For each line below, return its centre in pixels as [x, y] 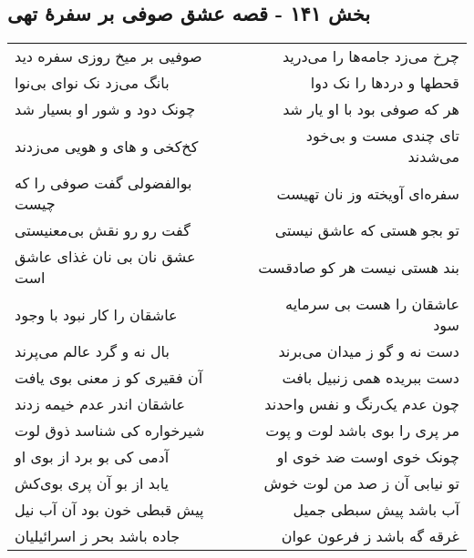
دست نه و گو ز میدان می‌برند [369, 351]
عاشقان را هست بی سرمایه [372, 304]
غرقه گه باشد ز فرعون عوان [370, 536]
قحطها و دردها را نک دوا [385, 83]
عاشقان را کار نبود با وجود [96, 314]
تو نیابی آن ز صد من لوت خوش [361, 483]
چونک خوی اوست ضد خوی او [368, 457]
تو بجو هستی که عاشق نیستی [367, 230]
